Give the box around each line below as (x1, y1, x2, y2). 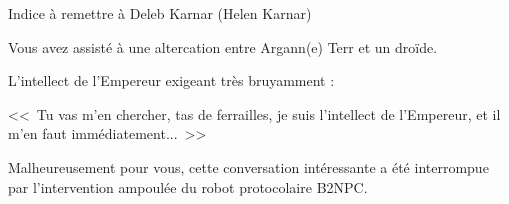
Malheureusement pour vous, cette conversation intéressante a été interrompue (8, 156, 489, 177)
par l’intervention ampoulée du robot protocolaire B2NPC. (8, 176, 368, 197)
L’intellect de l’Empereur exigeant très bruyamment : (8, 70, 335, 91)
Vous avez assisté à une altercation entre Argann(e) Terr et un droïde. (8, 36, 438, 57)
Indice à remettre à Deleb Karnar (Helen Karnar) (8, 3, 312, 23)
